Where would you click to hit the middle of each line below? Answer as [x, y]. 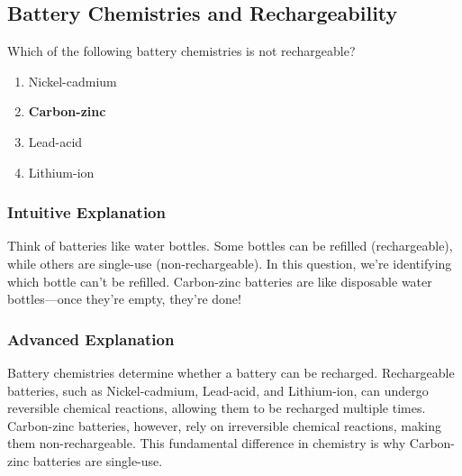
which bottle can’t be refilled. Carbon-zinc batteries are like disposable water [220, 281]
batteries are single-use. [98, 460]
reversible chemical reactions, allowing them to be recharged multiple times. [217, 408]
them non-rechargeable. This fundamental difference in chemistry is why [207, 443]
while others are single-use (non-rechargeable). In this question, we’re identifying [230, 263]
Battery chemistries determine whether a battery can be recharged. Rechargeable [231, 372]
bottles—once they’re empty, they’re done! [124, 299]
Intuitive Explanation [86, 212]
